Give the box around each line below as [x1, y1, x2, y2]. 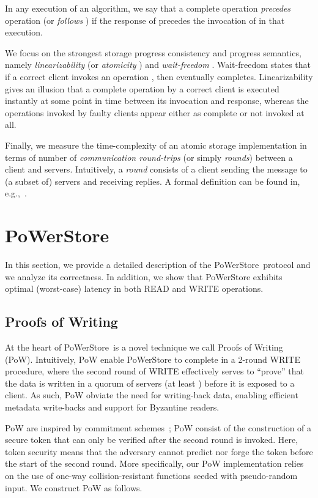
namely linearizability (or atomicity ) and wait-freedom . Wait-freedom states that [5, 58, 311, 71]
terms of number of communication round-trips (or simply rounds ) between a [5, 151, 293, 163]
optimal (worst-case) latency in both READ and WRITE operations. [5, 282, 264, 295]
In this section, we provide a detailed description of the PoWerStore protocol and [5, 258, 311, 271]
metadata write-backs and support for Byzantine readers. [5, 400, 220, 413]
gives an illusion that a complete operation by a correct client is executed [5, 82, 279, 95]
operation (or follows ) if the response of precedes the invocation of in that [5, 13, 285, 26]
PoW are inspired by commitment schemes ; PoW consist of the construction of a [5, 421, 312, 434]
